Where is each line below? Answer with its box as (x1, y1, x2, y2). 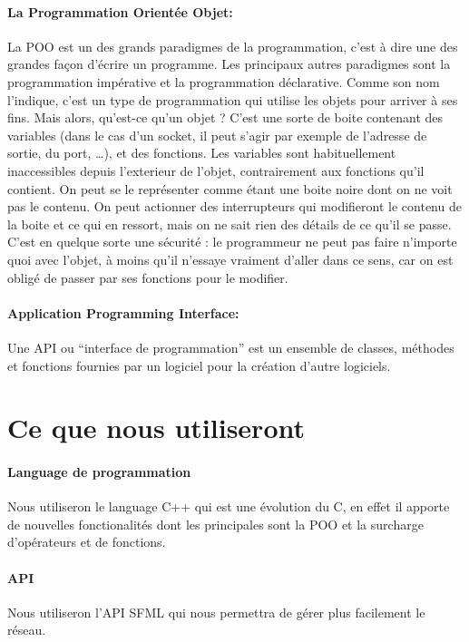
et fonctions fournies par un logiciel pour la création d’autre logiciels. (7, 355, 391, 374)
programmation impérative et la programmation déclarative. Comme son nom (7, 72, 440, 91)
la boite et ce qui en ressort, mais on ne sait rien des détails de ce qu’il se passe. (7, 214, 452, 233)
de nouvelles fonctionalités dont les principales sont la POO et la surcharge (7, 514, 424, 533)
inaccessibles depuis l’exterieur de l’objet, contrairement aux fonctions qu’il (7, 160, 425, 180)
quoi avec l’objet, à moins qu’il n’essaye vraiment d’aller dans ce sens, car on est (7, 249, 454, 268)
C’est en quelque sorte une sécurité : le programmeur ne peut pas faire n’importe (7, 232, 457, 251)
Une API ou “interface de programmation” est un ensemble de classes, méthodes (7, 337, 454, 356)
